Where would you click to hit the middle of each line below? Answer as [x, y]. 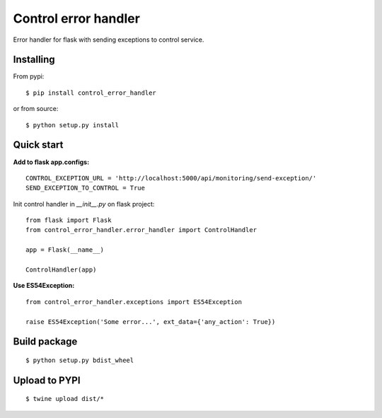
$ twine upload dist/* [65, 399]
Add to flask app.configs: [51, 162]
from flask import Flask [69, 220]
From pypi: [29, 76]
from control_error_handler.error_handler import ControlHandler [141, 230]
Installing [34, 60]
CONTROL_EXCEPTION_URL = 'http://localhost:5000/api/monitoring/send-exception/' [171, 178]
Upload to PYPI [47, 380]
